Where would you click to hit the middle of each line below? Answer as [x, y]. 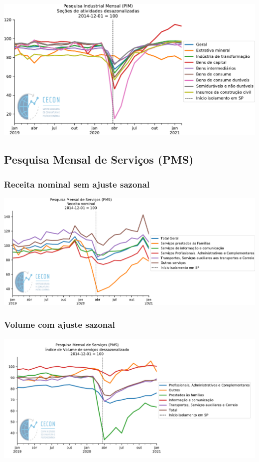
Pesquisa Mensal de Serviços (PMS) [99, 159]
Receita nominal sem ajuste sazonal [77, 184]
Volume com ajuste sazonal [60, 325]
